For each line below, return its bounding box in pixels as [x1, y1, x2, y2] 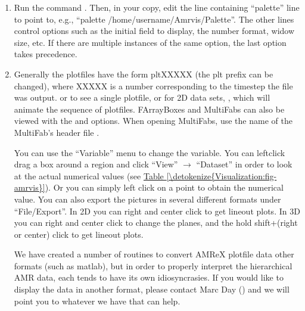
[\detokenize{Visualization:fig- [166, 169, 277, 182]
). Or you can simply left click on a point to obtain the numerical [45, 181, 284, 194]
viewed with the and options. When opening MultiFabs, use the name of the [14, 114, 292, 127]
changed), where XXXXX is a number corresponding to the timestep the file [14, 79, 293, 92]
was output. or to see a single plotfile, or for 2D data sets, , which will [14, 91, 270, 104]
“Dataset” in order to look [196, 158, 292, 170]
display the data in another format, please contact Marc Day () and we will [14, 283, 290, 296]
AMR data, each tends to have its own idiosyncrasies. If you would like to [14, 271, 284, 284]
